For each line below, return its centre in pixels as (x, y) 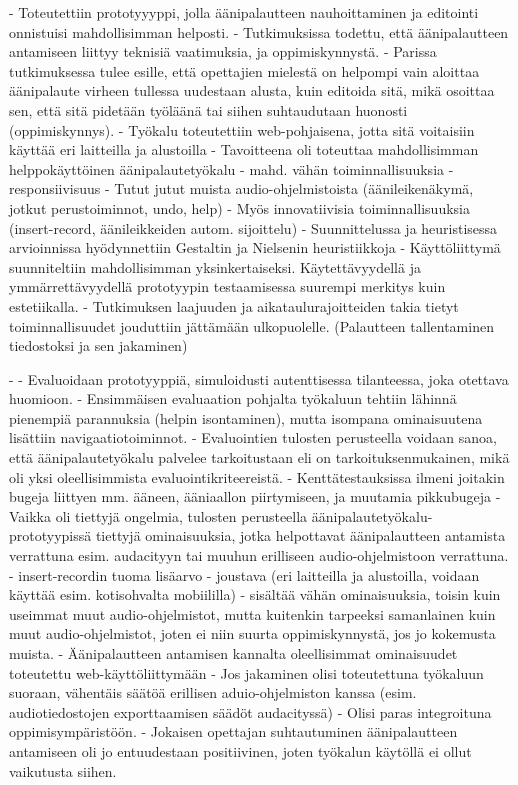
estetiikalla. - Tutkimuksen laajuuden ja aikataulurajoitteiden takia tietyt (234, 305)
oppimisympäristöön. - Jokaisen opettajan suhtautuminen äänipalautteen (233, 731)
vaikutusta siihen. (63, 770)
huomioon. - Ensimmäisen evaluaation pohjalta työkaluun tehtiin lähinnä (233, 398)
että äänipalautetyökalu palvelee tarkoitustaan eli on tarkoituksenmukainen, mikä (259, 457)
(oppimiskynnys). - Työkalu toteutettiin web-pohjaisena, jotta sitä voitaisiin (242, 129)
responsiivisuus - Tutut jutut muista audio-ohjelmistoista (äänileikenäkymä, (241, 188)
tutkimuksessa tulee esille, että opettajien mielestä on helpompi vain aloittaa (244, 70)
